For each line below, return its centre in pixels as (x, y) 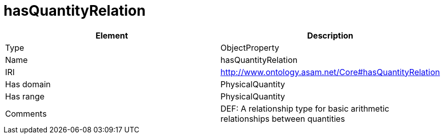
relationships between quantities (283, 118)
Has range (25, 96)
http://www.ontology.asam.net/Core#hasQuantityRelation (330, 72)
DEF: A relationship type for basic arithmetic (305, 108)
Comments (26, 113)
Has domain (28, 84)
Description (330, 35)
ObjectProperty (250, 47)
